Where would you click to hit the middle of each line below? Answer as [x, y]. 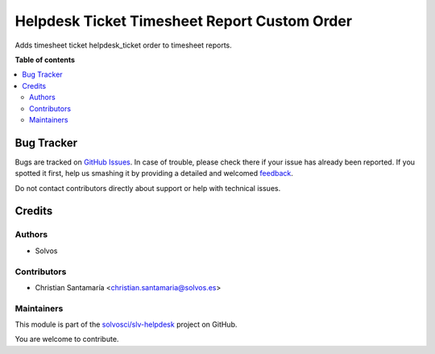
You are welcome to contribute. [67, 339]
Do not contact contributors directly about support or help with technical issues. [148, 188]
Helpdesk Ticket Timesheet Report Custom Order [184, 21]
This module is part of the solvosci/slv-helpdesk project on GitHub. [126, 325]
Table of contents [45, 60]
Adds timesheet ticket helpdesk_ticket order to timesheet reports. [124, 45]
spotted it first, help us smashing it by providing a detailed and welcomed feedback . [154, 173]
